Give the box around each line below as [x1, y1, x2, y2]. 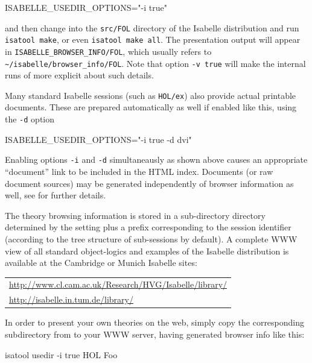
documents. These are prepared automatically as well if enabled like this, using [5, 101, 297, 113]
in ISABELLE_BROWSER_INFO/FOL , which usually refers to [5, 45, 212, 57]
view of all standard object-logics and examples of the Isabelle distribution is [5, 244, 289, 257]
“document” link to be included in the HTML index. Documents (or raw [5, 165, 273, 177]
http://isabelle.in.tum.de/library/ [9, 293, 133, 306]
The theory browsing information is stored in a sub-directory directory [5, 209, 266, 221]
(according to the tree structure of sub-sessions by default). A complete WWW [5, 232, 298, 245]
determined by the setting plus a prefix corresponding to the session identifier [5, 221, 291, 233]
